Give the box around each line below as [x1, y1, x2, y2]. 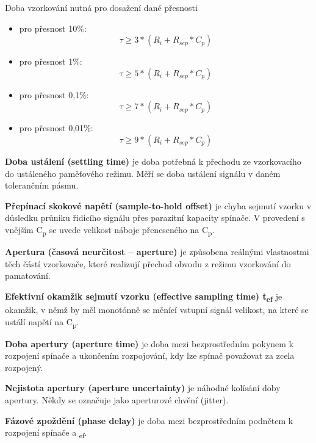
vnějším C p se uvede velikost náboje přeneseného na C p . [5, 223, 215, 237]
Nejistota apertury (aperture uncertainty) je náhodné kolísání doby [5, 381, 281, 394]
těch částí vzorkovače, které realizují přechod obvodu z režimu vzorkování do [5, 257, 291, 270]
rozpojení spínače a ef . [5, 426, 87, 441]
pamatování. [5, 269, 51, 282]
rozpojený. [5, 361, 43, 373]
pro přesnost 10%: [19, 21, 87, 34]
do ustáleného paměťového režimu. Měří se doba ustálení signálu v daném [5, 167, 281, 179]
